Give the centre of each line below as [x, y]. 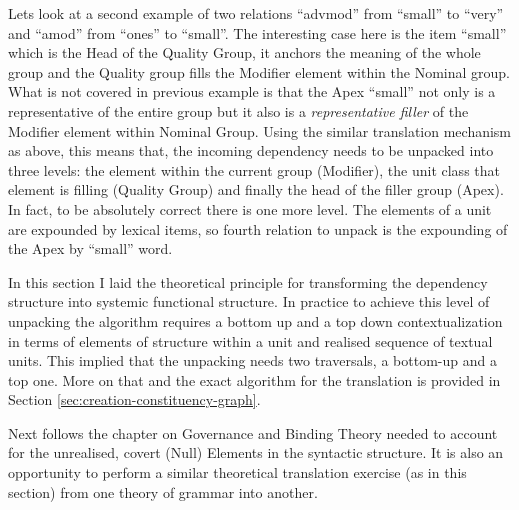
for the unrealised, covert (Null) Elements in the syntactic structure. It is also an [256, 452]
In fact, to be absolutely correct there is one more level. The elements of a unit [250, 208]
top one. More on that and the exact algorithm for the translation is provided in [254, 379]
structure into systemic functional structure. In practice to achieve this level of [249, 301]
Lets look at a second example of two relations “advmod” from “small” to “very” [256, 13]
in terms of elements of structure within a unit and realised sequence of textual [250, 340]
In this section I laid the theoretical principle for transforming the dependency [248, 281]
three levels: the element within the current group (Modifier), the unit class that [254, 169]
